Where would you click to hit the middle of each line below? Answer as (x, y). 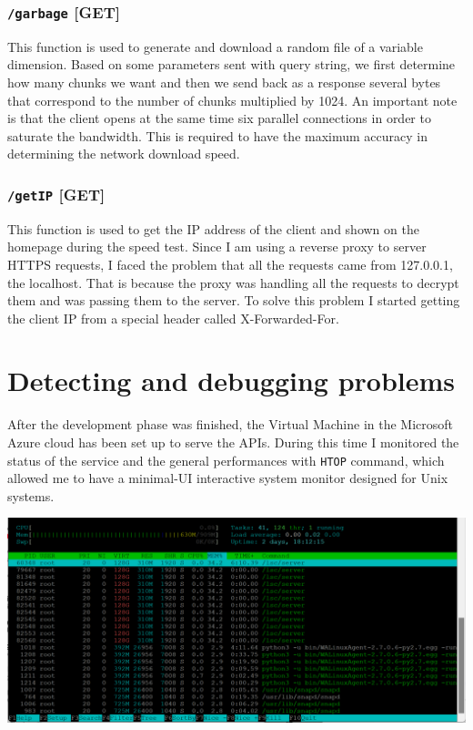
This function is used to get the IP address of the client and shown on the (213, 228)
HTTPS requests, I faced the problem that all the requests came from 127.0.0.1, (230, 264)
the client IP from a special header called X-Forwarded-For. (173, 318)
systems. (31, 495)
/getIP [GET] (56, 194)
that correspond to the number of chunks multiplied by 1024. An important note (232, 100)
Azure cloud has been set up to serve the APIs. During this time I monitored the (233, 442)
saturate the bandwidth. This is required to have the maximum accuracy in (217, 135)
